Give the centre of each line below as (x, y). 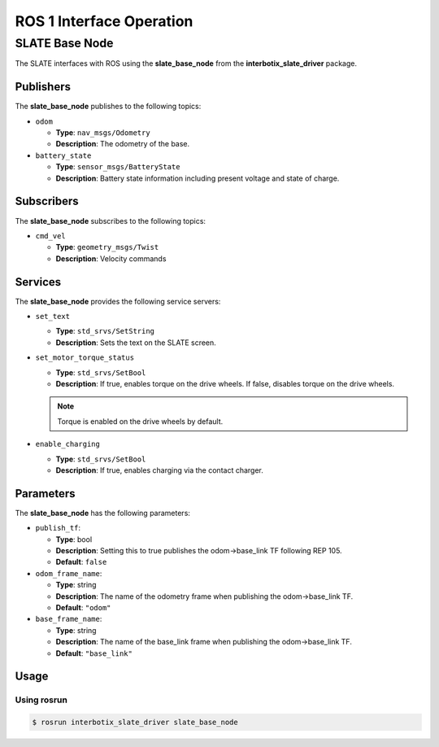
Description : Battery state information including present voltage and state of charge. (198, 178)
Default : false (81, 562)
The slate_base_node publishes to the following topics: (108, 107)
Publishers (43, 87)
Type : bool (74, 539)
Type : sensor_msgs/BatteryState (118, 167)
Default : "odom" (83, 607)
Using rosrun (41, 700)
